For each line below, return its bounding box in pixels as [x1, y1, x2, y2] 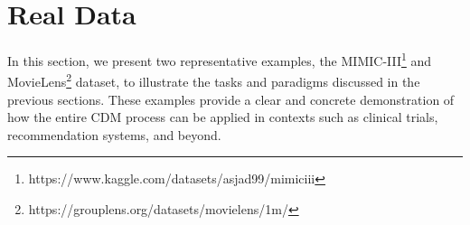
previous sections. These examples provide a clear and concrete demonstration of [7, 89, 455, 108]
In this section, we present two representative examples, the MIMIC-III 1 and [7, 49, 432, 70]
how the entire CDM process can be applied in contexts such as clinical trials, [7, 108, 438, 127]
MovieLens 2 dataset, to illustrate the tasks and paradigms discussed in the [7, 70, 420, 91]
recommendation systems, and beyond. [7, 125, 221, 144]
